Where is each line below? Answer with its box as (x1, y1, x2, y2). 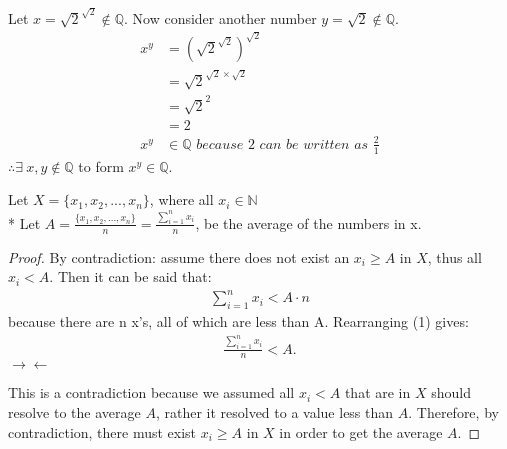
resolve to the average (8, 402, 141, 422)
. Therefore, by (408, 402, 499, 422)
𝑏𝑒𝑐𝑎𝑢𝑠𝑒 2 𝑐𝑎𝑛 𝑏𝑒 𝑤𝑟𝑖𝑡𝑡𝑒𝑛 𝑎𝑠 (196, 137, 369, 152)
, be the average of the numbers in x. (195, 212, 422, 233)
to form (78, 155, 124, 176)
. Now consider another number (124, 7, 317, 28)
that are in (344, 382, 411, 403)
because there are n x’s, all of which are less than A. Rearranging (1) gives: (8, 311, 469, 332)
